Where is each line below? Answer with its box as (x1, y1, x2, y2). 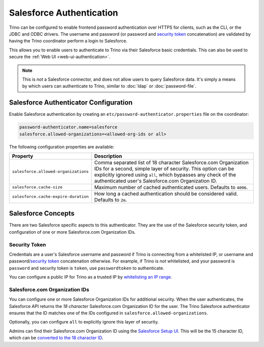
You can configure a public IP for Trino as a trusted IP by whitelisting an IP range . (9, 274, 173, 280)
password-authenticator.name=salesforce (19, 125, 117, 130)
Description (94, 152, 122, 159)
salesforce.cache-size (12, 185, 63, 190)
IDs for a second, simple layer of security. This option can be (94, 165, 234, 172)
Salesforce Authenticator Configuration (9, 98, 133, 107)
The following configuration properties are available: (9, 144, 114, 150)
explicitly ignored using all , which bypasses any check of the (94, 171, 237, 178)
